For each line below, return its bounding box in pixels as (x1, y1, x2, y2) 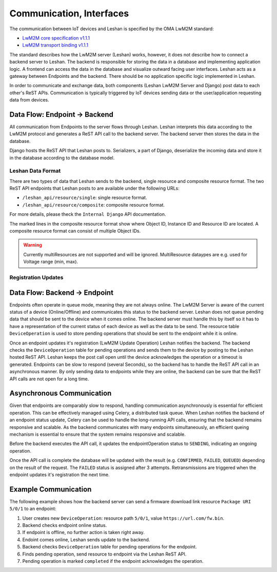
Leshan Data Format (9, 167, 61, 174)
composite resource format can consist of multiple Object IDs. (9, 228, 141, 234)
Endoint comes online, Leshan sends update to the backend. (22, 536, 150, 543)
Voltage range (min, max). (23, 259, 78, 265)
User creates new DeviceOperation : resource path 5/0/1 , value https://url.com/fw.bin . (22, 515, 225, 521)
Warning (23, 242, 42, 248)
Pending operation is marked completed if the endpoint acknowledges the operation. (22, 558, 204, 564)
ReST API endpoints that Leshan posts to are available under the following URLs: (9, 185, 180, 192)
